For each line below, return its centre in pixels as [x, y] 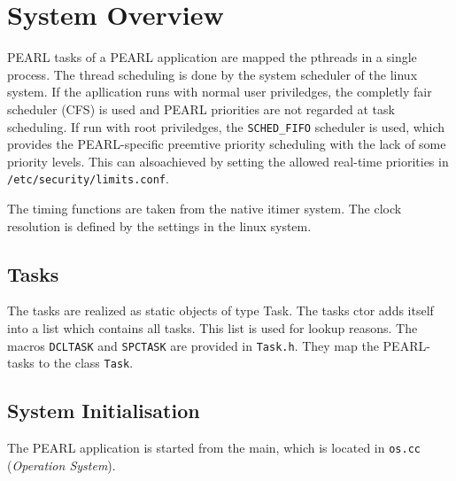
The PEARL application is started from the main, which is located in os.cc [214, 448]
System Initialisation [104, 411]
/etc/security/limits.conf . [88, 178]
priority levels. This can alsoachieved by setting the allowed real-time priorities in [228, 161]
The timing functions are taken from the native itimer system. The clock [205, 208]
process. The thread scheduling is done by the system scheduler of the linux [213, 74]
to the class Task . [86, 363]
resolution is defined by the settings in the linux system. [159, 225]
